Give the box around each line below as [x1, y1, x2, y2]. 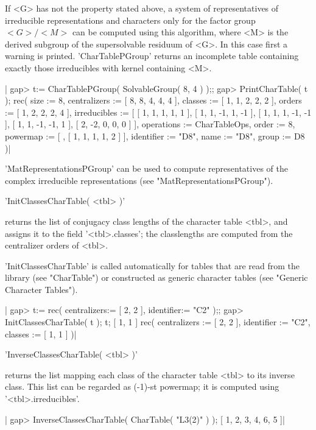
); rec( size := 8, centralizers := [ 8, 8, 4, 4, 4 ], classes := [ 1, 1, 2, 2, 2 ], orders [5, 94, 302, 107]
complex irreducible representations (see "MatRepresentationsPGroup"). [5, 174, 273, 186]
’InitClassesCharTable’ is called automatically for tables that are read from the [5, 259, 300, 272]
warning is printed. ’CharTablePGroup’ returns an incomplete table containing [5, 49, 299, 62]
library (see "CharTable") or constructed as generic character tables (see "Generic [5, 271, 308, 284]
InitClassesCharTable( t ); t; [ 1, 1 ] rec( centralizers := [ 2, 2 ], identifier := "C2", [5, 315, 311, 328]
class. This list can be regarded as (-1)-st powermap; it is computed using [5, 380, 279, 393]
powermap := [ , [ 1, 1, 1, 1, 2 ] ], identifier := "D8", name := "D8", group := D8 [5, 129, 305, 142]
